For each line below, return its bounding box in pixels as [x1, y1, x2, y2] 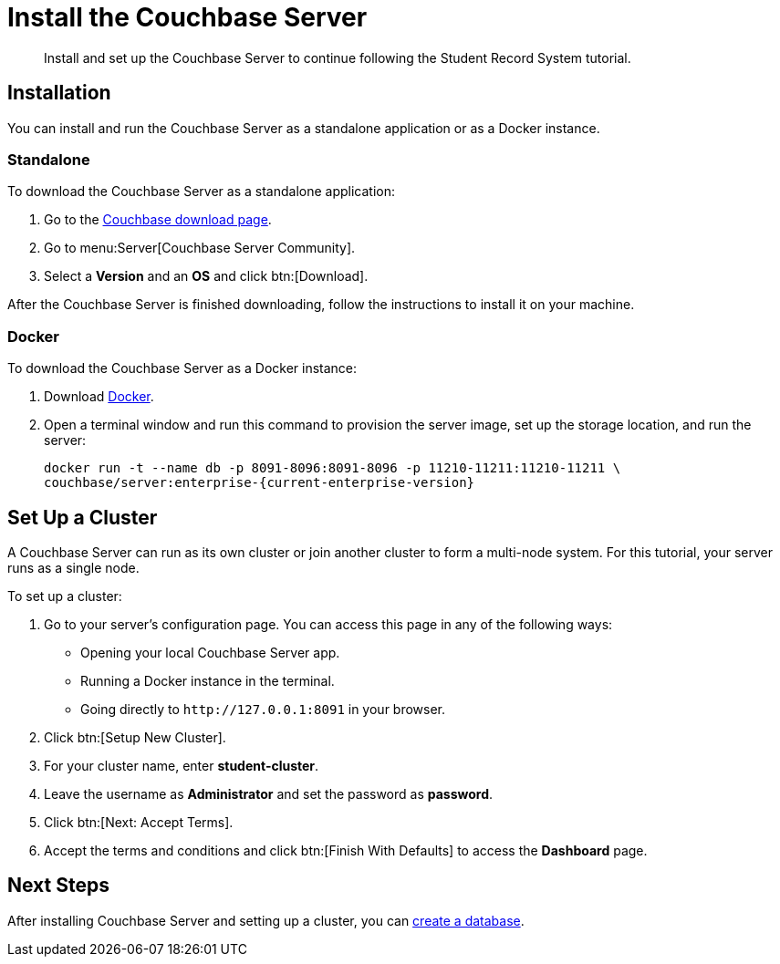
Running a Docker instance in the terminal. [80, 672, 335, 689]
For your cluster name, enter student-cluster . [44, 757, 319, 773]
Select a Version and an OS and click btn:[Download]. [44, 268, 369, 285]
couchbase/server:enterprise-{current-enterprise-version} [44, 475, 475, 491]
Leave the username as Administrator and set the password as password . [44, 785, 494, 802]
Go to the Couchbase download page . [44, 212, 272, 228]
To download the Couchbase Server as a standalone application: [7, 183, 396, 200]
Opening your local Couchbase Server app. [80, 644, 340, 660]
